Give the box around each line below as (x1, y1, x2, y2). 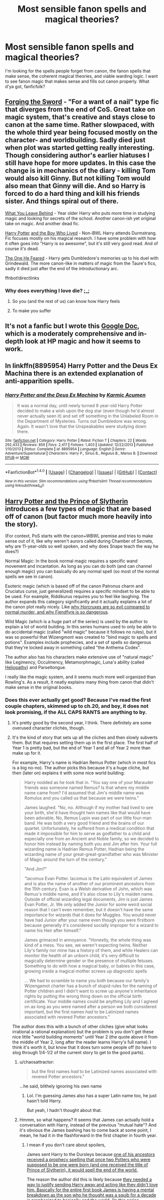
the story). (5, 520, 38, 528)
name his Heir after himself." (24, 927, 82, 933)
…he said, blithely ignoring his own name (19, 1083, 102, 1089)
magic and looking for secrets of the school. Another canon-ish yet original (5, 215, 156, 221)
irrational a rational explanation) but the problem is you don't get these (12, 1029, 154, 1035)
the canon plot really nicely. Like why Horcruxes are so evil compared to (5, 603, 150, 610)
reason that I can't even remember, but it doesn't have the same (24, 907, 153, 913)
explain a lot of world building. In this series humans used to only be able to (5, 623, 157, 629)
